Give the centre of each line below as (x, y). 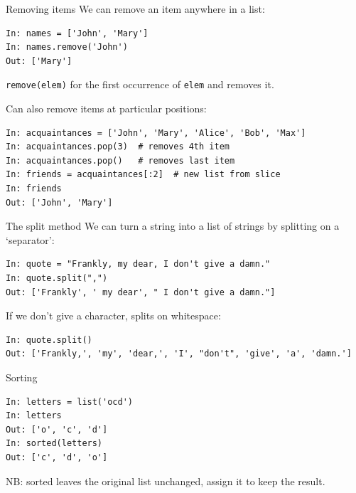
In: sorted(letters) (54, 444)
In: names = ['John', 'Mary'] (77, 33)
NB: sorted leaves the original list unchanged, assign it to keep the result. (166, 481)
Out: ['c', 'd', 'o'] (57, 457)
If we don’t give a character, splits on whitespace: (113, 316)
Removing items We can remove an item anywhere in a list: (135, 9)
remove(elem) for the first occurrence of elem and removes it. (140, 84)
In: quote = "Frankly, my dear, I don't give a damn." (138, 264)
